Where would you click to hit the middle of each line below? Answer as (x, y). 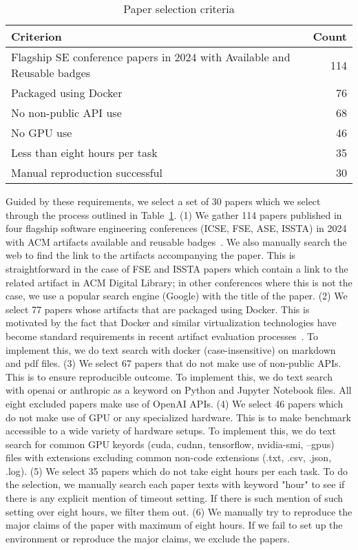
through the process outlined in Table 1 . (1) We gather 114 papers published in (174, 214)
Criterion (36, 36)
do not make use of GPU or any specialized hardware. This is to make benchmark (178, 417)
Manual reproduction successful (87, 172)
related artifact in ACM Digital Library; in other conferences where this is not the (179, 282)
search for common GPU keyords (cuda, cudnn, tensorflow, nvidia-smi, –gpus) (170, 444)
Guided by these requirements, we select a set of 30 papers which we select (163, 201)
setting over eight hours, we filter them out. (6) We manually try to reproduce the (179, 511)
